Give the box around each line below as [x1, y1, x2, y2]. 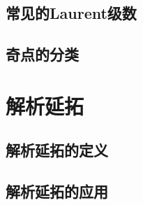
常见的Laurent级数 [6, 2, 137, 24]
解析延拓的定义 [6, 139, 108, 161]
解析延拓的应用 [6, 181, 108, 202]
